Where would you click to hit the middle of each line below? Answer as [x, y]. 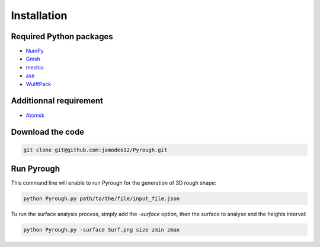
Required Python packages [62, 37]
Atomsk [35, 115]
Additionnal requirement [57, 101]
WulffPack [39, 84]
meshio [35, 67]
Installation [39, 15]
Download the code [48, 132]
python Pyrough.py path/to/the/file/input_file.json [102, 199]
